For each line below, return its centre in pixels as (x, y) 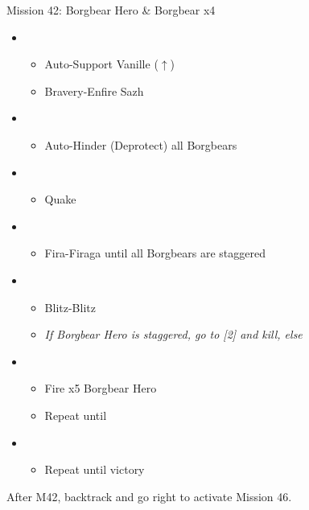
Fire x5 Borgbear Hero (101, 388)
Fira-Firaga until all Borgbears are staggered (155, 253)
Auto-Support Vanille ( (101, 64)
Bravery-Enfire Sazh (94, 90)
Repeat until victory (95, 469)
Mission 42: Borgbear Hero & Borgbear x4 (111, 10)
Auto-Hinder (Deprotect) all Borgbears (141, 144)
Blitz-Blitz (70, 307)
